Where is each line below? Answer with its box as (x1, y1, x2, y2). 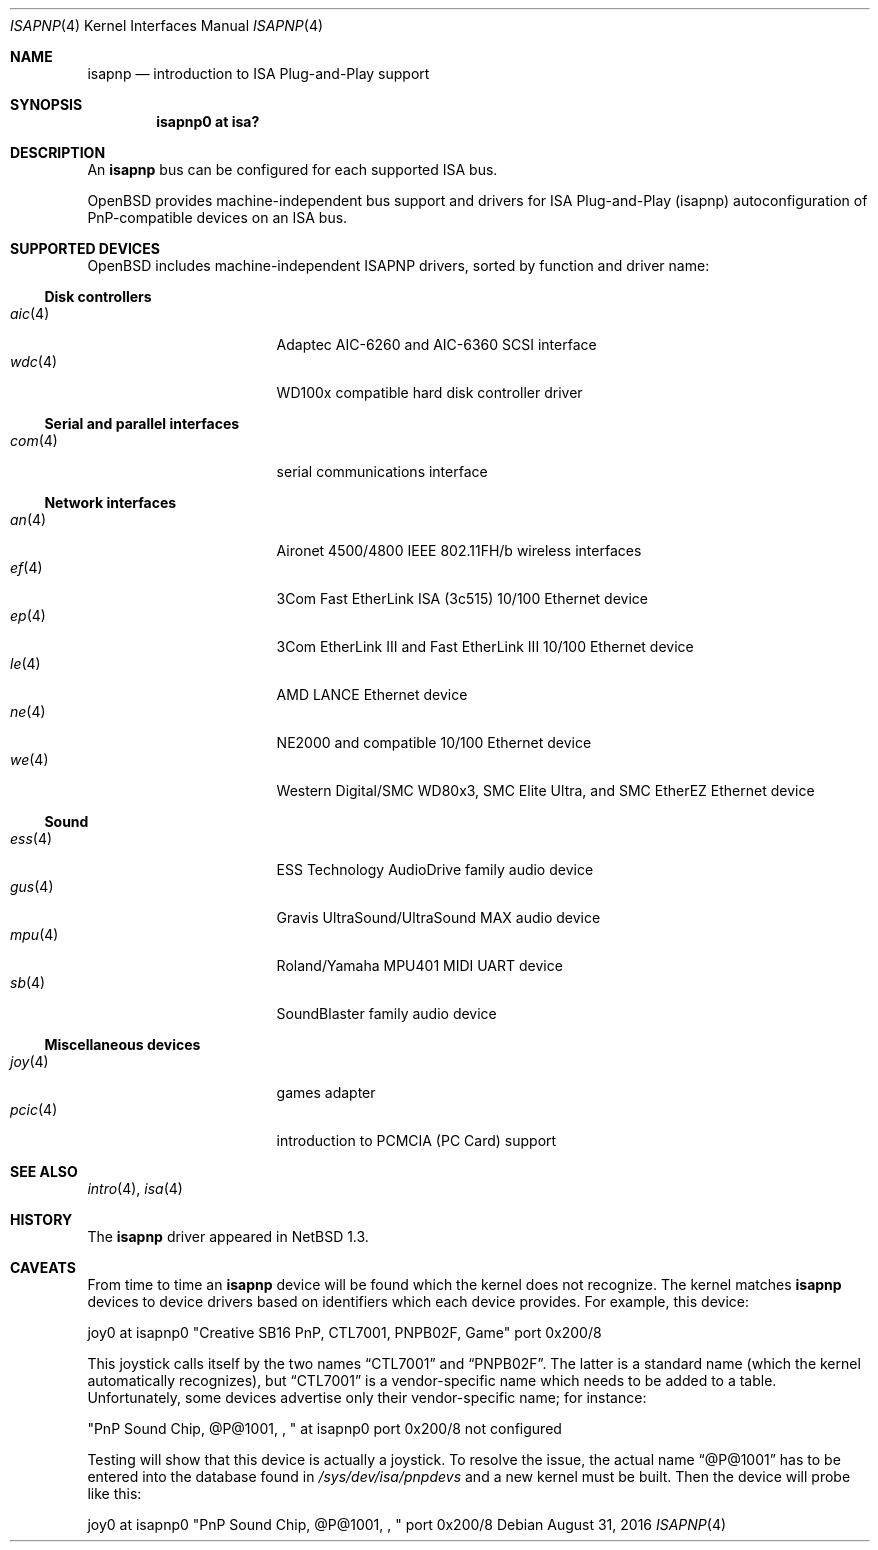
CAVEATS (10, 1259, 76, 1276)
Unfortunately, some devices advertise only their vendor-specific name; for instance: (87, 1389, 647, 1406)
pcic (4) (10, 1101, 58, 1118)
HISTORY (10, 1211, 73, 1228)
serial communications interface (276, 463, 488, 480)
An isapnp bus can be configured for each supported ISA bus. (87, 161, 498, 178)
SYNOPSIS (10, 96, 83, 113)
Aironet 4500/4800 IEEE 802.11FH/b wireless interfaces (276, 542, 642, 559)
